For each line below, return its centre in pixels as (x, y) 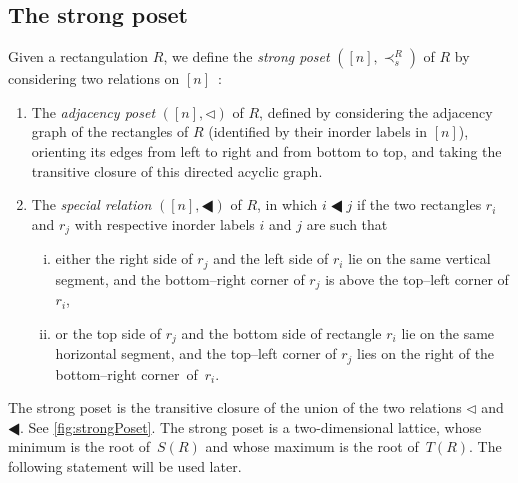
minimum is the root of (79, 446)
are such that (347, 223)
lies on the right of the (426, 353)
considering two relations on (94, 78)
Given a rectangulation (78, 56)
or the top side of (108, 332)
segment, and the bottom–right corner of (180, 278)
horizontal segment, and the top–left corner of (196, 353)
